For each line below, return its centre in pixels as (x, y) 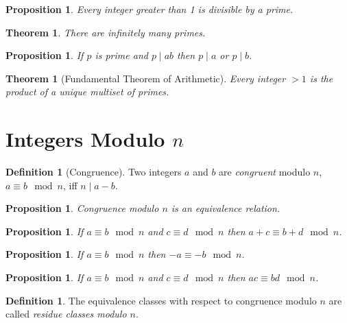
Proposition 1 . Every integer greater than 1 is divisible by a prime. (149, 9)
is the (321, 78)
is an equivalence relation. (226, 208)
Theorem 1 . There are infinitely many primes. (106, 32)
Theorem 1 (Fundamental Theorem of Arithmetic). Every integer (146, 78)
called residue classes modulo (66, 314)
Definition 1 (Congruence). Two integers (94, 172)
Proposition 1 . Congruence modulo (82, 208)
